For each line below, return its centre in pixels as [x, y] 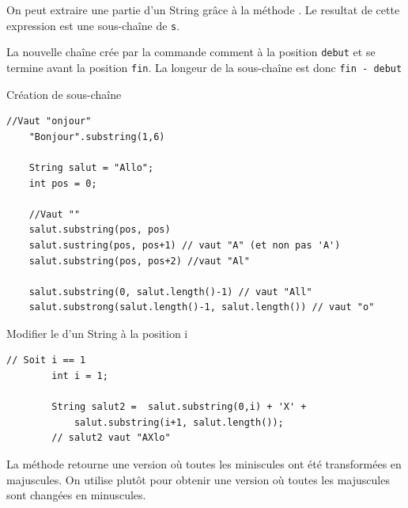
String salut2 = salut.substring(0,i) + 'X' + [179, 407]
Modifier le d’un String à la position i [97, 333]
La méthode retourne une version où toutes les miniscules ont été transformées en [204, 464]
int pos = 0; [63, 183]
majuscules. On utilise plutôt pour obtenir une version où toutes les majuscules [198, 479]
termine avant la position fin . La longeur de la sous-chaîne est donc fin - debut [204, 67]
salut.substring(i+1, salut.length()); [179, 422]
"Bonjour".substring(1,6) [97, 136]
